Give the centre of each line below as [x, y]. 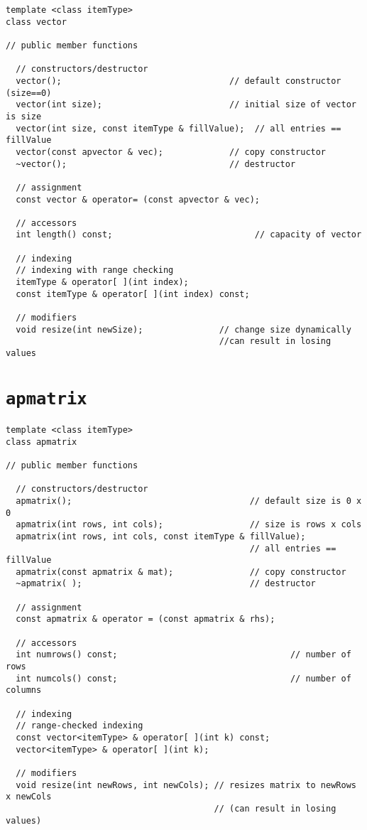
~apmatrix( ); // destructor [166, 584]
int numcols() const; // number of [183, 678]
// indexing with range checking [95, 270]
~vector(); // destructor [156, 164]
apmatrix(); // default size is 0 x [189, 501]
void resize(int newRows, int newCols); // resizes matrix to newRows [186, 785]
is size [24, 116]
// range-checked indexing [80, 726]
